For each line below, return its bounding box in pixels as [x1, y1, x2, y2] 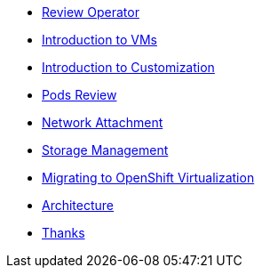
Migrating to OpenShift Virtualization [42, 170, 255, 185]
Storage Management [42, 142, 169, 158]
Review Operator [42, 4, 139, 20]
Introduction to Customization [42, 60, 215, 75]
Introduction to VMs [42, 32, 157, 47]
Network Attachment [42, 115, 163, 130]
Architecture [42, 198, 115, 213]
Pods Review [42, 87, 117, 102]
